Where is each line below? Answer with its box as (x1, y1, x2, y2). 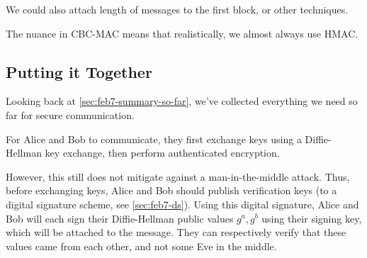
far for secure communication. (6, 107, 135, 122)
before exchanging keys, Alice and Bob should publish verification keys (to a (6, 183, 337, 198)
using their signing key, (261, 211, 362, 225)
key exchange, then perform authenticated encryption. (45, 145, 280, 160)
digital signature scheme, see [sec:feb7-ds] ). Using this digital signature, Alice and (6, 196, 359, 211)
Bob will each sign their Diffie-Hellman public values (6, 211, 234, 225)
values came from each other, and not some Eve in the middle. (6, 238, 277, 253)
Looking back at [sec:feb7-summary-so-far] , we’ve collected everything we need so (6, 94, 358, 108)
